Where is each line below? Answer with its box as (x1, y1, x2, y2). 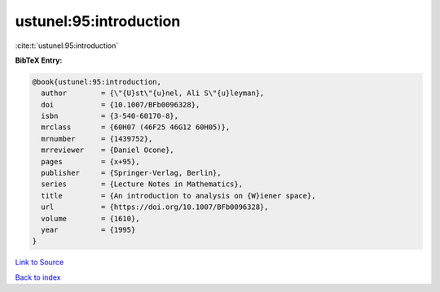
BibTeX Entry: (15, 55, 63, 65)
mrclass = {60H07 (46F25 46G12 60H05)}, (41, 123, 231, 132)
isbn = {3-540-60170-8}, (41, 111, 179, 121)
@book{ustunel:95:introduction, (32, 77, 162, 86)
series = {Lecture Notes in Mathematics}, (41, 180, 244, 189)
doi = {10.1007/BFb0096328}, (41, 100, 200, 109)
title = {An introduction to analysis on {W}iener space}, (41, 191, 316, 200)
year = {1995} (41, 225, 136, 234)
